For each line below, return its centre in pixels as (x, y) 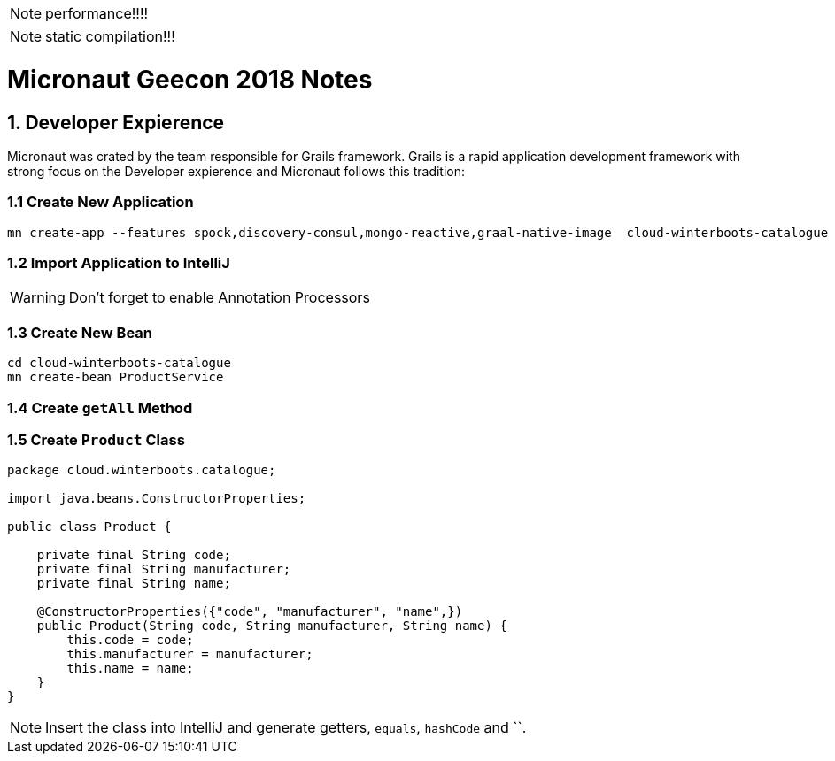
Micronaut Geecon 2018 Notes (190, 79)
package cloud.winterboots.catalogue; (142, 470)
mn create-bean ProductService (116, 377)
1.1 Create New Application (101, 202)
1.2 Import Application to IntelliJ (119, 263)
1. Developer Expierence (116, 122)
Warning (38, 298)
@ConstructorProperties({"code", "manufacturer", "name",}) (250, 612)
